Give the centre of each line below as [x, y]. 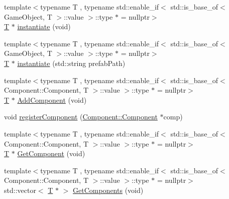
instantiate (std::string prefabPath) [71, 63]
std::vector [20, 190]
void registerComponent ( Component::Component [81, 117]
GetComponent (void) [51, 153]
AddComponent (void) [52, 99]
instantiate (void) [44, 26]
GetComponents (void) [108, 190]
